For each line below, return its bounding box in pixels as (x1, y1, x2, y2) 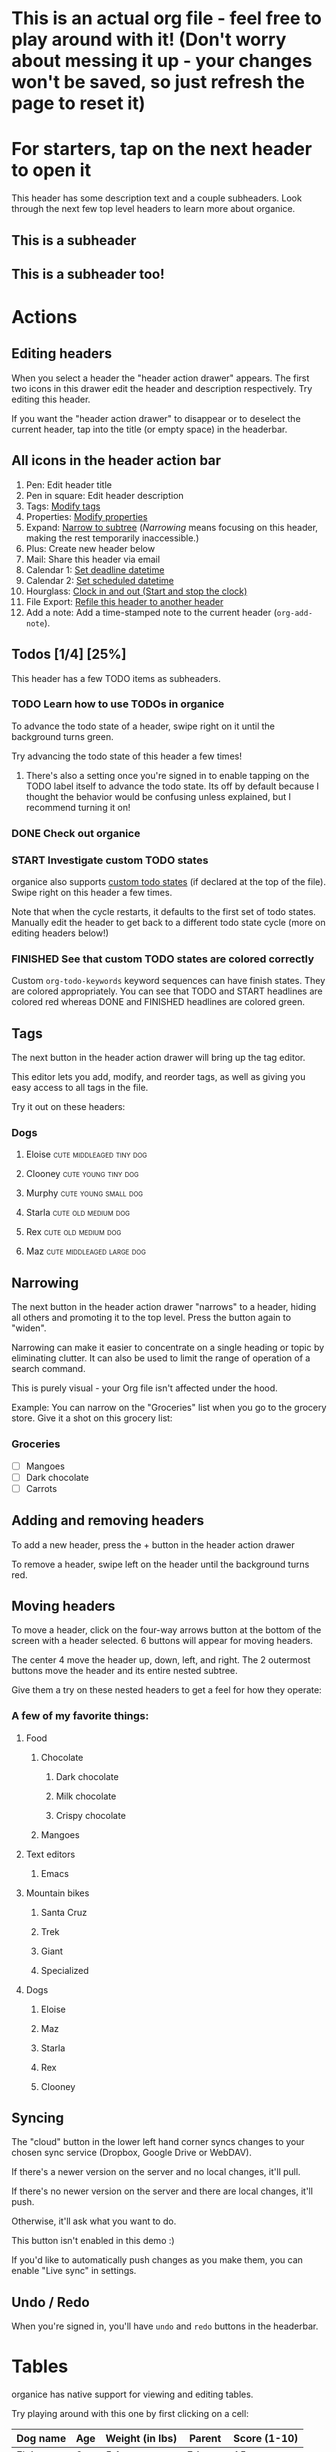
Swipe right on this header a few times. (11, 887, 173, 899)
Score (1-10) (233, 2432, 299, 2446)
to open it (11, 159, 92, 182)
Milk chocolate (55, 1790, 117, 1802)
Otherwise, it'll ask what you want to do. (11, 2215, 177, 2227)
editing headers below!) (11, 927, 109, 939)
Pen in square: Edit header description (25, 489, 184, 501)
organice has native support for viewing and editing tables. (11, 2388, 254, 2401)
